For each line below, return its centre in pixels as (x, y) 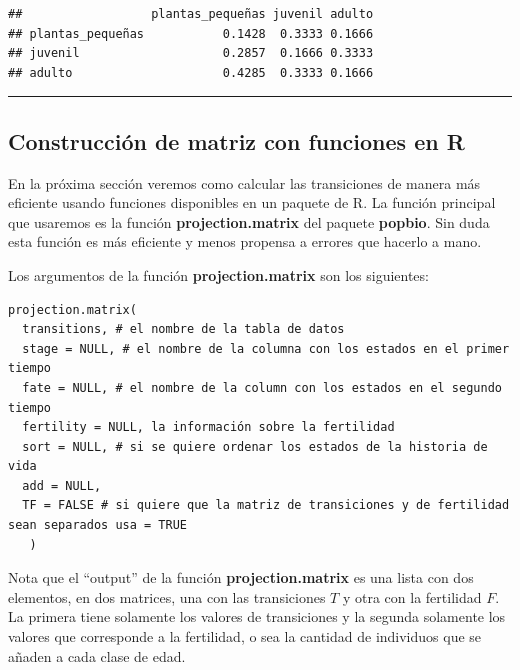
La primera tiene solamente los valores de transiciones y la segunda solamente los (257, 616)
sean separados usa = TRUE (97, 525)
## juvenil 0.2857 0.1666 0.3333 (191, 53)
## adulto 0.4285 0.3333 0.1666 (191, 72)
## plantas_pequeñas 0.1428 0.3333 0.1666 (191, 33)
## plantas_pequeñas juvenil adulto (191, 14)
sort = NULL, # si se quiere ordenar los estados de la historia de (255, 446)
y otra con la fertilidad (412, 596)
